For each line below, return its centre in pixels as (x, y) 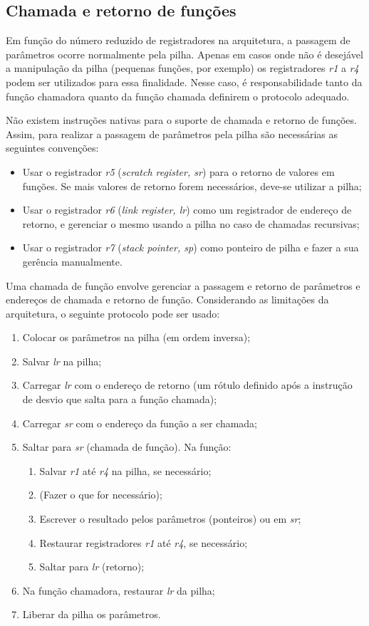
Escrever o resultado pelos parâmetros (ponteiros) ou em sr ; (170, 519)
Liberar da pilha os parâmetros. (92, 614)
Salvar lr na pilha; (62, 361)
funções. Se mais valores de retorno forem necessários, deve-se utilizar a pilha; (192, 186)
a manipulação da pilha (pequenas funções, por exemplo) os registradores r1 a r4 (182, 68)
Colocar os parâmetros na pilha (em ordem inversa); (136, 337)
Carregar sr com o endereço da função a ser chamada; (140, 423)
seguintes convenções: (52, 148)
